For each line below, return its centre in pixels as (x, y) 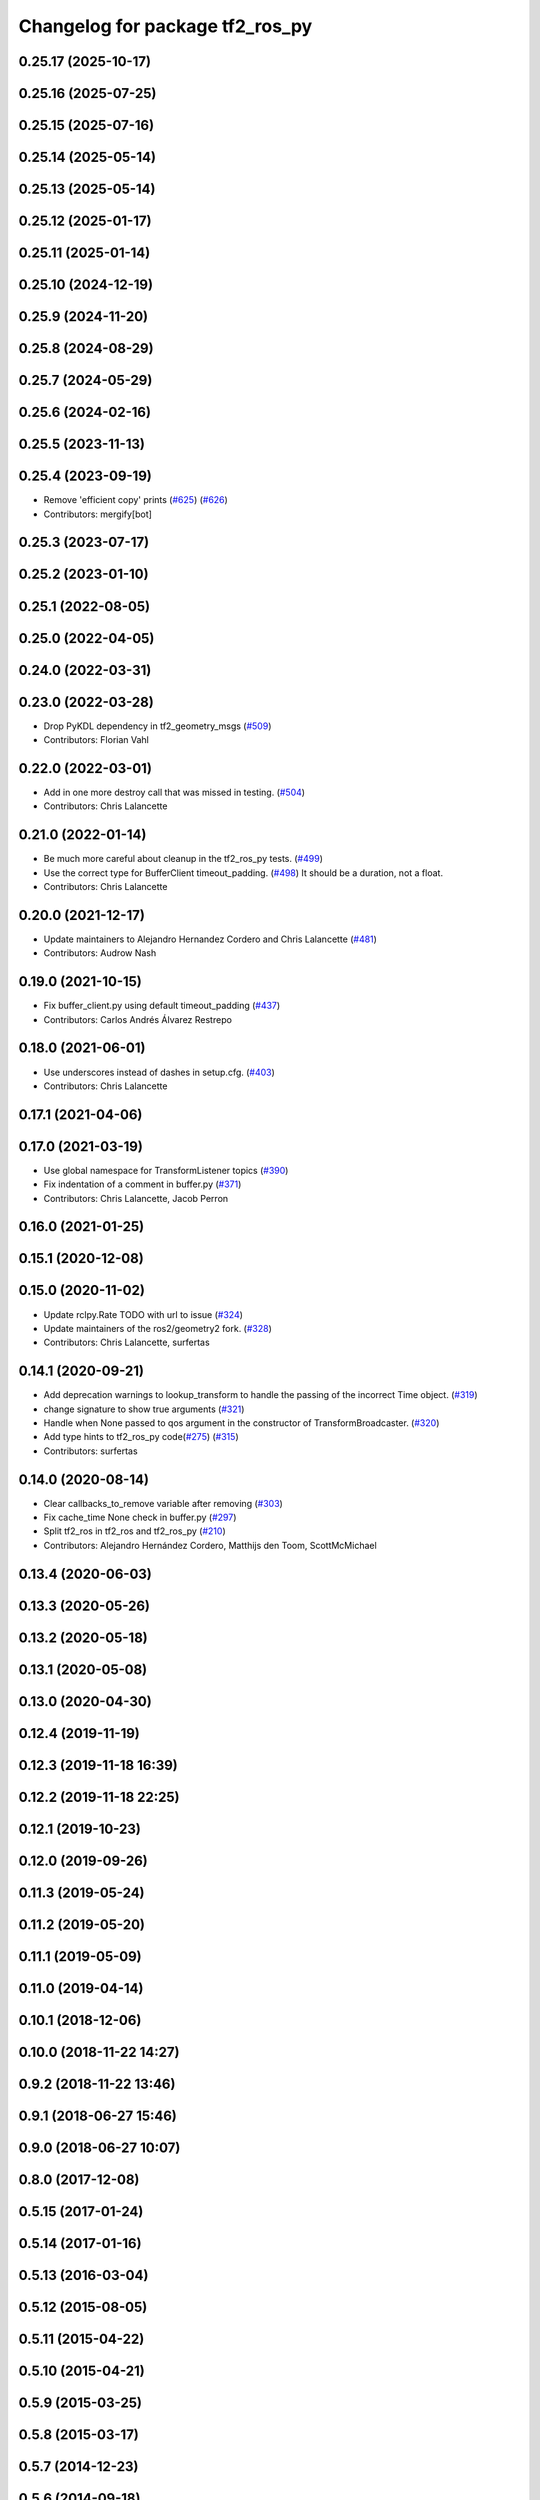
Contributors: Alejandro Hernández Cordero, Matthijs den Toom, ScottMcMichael (210, 1545)
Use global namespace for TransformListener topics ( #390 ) (166, 1170)
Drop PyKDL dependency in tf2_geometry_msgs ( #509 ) (157, 726)
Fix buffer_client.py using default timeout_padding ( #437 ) (162, 1006)
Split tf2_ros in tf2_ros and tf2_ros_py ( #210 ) (134, 1531)
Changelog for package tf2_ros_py (165, 26)
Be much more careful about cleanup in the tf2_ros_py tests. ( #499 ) (183, 859)
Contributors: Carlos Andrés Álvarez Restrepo (137, 1019)
